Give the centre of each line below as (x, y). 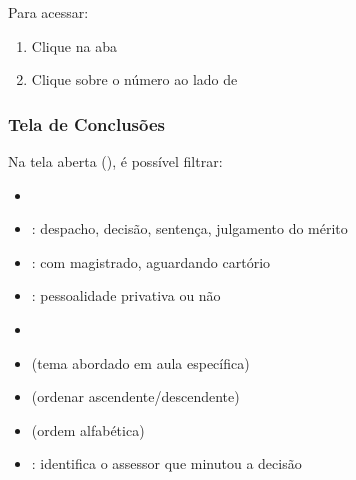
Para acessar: (48, 12)
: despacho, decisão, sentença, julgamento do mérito (189, 228)
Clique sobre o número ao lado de (134, 79)
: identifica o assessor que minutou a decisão (166, 463)
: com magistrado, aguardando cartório (151, 261)
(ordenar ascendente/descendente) (135, 396)
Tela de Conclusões (86, 123)
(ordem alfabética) (88, 429)
